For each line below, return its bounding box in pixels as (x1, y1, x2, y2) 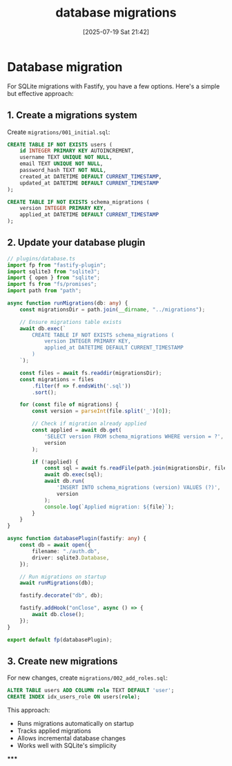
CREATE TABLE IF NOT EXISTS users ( (7, 141, 113, 148)
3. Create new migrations (7, 655, 118, 667)
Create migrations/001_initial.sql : (7, 128, 110, 136)
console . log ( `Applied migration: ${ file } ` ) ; (43, 503, 175, 510)
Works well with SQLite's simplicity (17, 741, 117, 750)
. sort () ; (32, 389, 57, 396)
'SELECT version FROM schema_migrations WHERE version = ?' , (43, 433, 224, 440)
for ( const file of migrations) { (19, 401, 119, 408)
